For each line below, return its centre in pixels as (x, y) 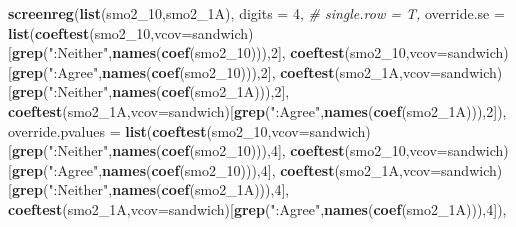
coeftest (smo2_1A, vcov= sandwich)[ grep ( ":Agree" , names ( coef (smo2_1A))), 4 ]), (257, 208)
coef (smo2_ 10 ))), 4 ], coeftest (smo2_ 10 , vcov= (304, 150)
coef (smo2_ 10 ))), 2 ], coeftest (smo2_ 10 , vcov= (304, 52)
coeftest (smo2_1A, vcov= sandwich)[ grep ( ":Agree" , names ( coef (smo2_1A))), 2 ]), (257, 110)
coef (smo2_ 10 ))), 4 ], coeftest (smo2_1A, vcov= (296, 169)
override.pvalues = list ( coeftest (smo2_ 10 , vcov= (159, 130)
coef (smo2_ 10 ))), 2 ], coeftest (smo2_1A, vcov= (296, 71)
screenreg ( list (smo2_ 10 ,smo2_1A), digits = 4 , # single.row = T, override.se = (256, 13)
